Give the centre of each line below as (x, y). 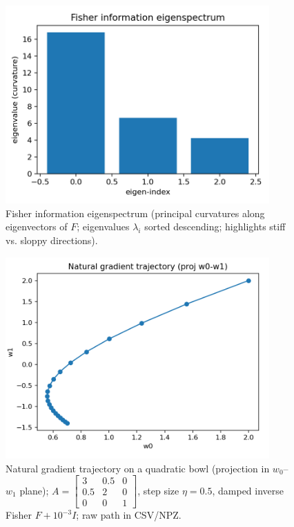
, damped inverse (248, 490)
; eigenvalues (103, 226)
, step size (158, 490)
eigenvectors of (37, 226)
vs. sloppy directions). (52, 240)
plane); (34, 490)
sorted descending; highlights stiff (215, 226)
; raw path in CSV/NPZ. (129, 515)
